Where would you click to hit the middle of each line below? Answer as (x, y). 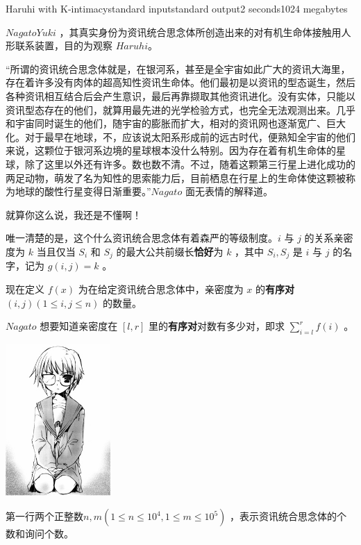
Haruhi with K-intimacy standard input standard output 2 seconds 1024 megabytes (177, 8)
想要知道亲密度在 (79, 326)
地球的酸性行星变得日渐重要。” (83, 191)
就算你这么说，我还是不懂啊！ (74, 214)
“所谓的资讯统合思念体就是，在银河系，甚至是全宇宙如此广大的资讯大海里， (178, 68)
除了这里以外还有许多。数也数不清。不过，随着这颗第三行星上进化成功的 (190, 163)
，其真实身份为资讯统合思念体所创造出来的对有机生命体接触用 (200, 32)
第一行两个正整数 (44, 516)
